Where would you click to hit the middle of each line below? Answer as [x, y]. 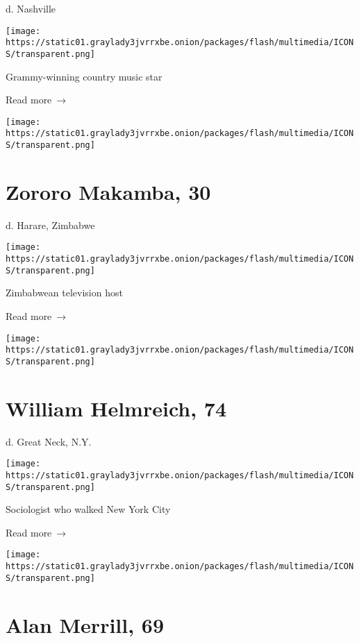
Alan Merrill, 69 [85, 624]
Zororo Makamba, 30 [108, 191]
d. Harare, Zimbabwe [50, 225]
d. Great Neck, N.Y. [49, 441]
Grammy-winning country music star [84, 76]
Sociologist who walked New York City [88, 509]
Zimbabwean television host [64, 293]
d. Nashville [31, 8]
